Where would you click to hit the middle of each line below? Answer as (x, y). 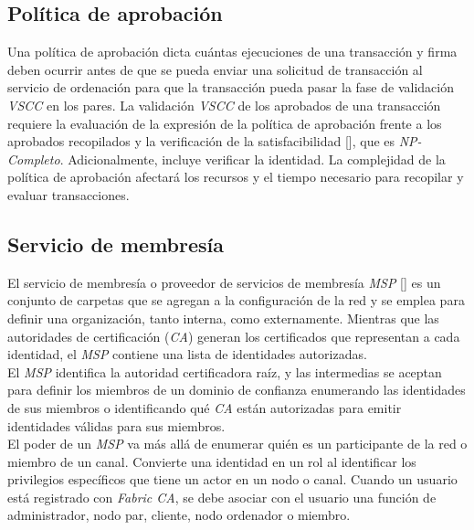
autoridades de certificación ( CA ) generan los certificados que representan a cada (234, 336)
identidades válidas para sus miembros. (116, 425)
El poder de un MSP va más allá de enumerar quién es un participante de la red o (237, 444)
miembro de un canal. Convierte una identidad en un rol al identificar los (212, 461)
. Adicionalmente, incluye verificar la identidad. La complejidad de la (253, 159)
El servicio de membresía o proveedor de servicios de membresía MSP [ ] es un (224, 282)
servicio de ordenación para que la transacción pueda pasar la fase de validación (231, 87)
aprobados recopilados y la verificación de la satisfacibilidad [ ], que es (201, 141)
